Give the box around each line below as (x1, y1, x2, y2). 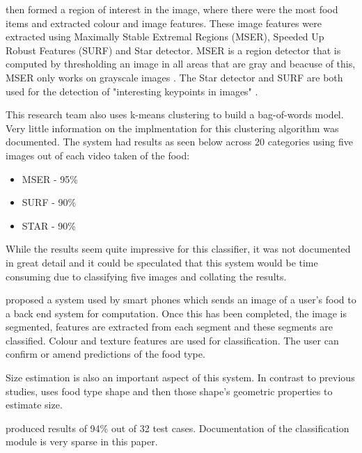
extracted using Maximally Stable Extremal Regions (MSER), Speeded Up (6, 29, 324, 44)
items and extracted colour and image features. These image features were (6, 15, 322, 30)
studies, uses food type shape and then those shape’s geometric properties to (6, 383, 333, 398)
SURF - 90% (22, 195, 77, 209)
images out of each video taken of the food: (6, 148, 190, 162)
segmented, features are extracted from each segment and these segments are (6, 319, 333, 334)
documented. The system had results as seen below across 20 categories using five (6, 134, 353, 149)
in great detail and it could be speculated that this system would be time (6, 255, 318, 269)
